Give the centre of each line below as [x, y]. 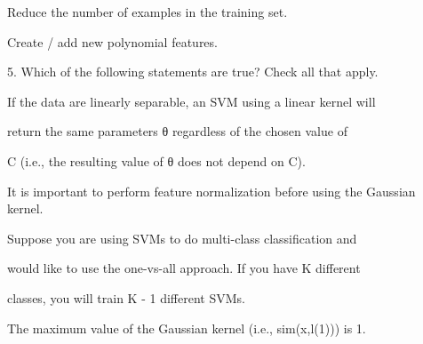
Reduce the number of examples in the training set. [148, 12]
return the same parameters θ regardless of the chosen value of [177, 131]
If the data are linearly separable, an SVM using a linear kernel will [192, 101]
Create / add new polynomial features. [112, 41]
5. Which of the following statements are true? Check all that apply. [193, 72]
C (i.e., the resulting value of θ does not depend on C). [156, 160]
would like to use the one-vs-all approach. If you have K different [184, 268]
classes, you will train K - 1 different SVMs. [126, 297]
